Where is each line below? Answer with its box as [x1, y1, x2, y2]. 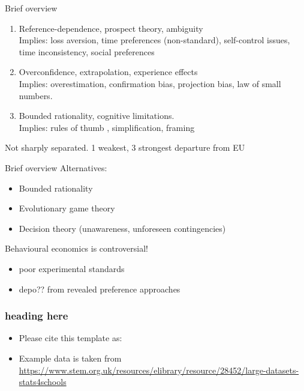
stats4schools [19, 375, 67, 388]
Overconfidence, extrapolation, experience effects [19, 65, 198, 78]
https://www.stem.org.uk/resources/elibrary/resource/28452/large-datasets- [19, 363, 299, 376]
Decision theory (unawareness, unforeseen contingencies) [19, 222, 226, 234]
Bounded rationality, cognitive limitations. [19, 109, 174, 122]
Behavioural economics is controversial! [5, 242, 148, 255]
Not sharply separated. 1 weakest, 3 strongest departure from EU [5, 141, 245, 154]
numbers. [19, 89, 53, 102]
